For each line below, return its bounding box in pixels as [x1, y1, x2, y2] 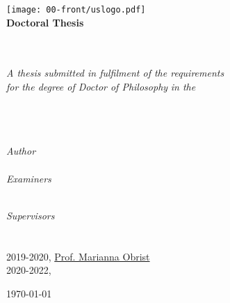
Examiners [6, 171, 51, 185]
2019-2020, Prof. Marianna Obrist [6, 249, 150, 263]
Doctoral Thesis [6, 15, 84, 29]
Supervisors [6, 208, 55, 222]
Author [6, 143, 36, 158]
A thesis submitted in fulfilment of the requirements [6, 65, 224, 80]
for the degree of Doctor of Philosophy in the [6, 79, 196, 94]
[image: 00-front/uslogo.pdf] [6, 5, 146, 15]
